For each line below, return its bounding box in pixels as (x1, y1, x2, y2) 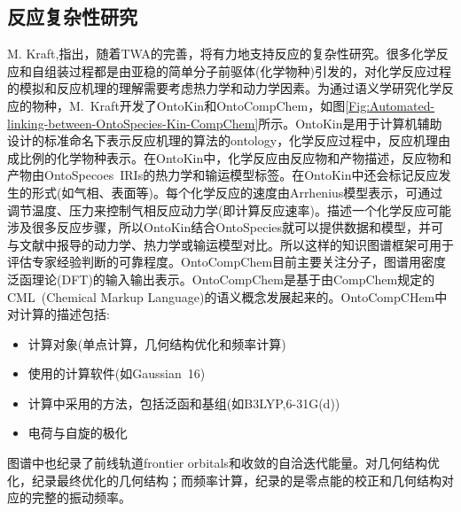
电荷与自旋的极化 (27, 423, 128, 442)
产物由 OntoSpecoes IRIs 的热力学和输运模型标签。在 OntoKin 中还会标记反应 (7, 166, 439, 184)
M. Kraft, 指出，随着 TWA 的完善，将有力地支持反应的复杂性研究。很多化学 (7, 44, 436, 63)
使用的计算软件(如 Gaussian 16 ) (27, 364, 206, 383)
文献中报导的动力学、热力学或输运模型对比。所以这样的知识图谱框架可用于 (19, 235, 454, 253)
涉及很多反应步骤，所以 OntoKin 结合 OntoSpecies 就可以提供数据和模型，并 (7, 218, 432, 237)
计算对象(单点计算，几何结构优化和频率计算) (27, 334, 286, 353)
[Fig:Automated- (345, 96, 435, 114)
